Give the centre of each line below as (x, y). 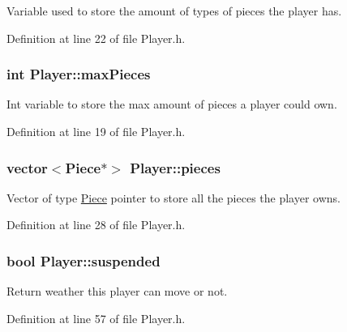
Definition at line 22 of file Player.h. (96, 38)
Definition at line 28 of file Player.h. (96, 225)
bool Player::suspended (84, 260)
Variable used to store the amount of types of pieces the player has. (174, 11)
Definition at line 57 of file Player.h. (96, 318)
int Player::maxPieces (79, 74)
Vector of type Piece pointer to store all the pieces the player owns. (173, 197)
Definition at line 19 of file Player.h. (96, 131)
